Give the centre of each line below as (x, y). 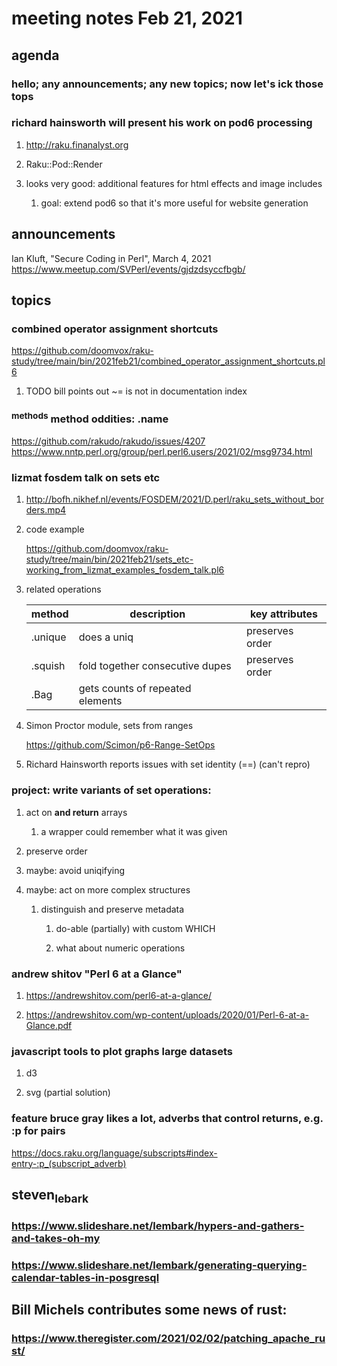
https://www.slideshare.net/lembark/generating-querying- (159, 1265)
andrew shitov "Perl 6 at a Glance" (97, 974)
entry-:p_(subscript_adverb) (69, 1163)
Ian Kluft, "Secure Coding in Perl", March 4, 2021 (111, 258)
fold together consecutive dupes (155, 666)
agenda (35, 55)
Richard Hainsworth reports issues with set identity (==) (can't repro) (168, 764)
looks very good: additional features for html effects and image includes (174, 183)
